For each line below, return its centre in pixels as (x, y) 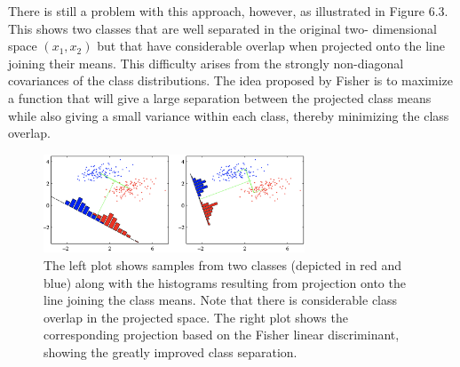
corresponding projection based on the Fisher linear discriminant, (222, 335)
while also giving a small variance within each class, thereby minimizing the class (229, 115)
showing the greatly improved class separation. (171, 352)
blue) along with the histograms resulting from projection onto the (225, 282)
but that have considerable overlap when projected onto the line (271, 46)
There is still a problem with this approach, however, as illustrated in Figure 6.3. (228, 11)
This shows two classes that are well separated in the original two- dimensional (222, 28)
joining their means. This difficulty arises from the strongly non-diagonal (206, 63)
